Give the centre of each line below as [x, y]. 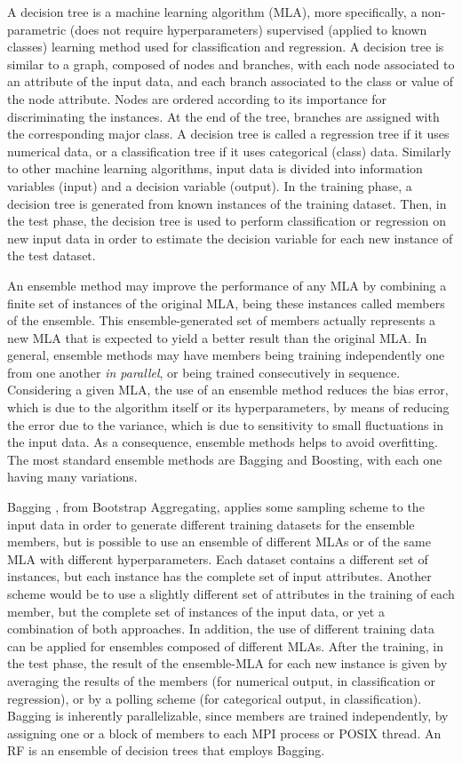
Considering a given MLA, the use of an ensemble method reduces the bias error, [228, 390]
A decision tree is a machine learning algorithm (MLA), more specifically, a [212, 12]
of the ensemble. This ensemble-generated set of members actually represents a [222, 320]
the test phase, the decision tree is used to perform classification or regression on [227, 221]
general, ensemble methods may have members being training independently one [226, 355]
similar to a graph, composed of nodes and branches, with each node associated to [231, 64]
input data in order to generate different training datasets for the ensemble [211, 524]
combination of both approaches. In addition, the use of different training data [221, 629]
